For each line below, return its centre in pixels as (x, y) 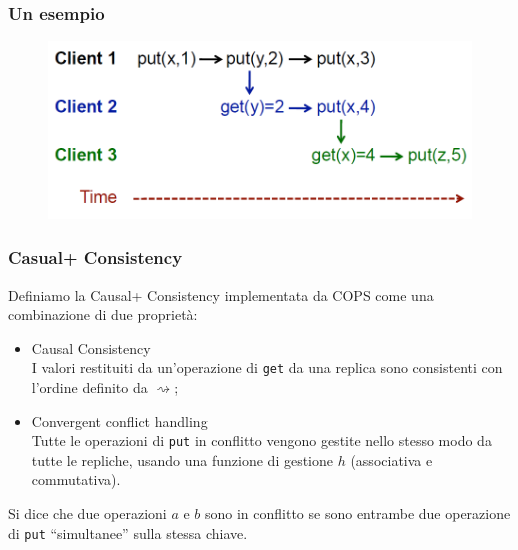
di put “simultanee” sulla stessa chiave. (128, 532)
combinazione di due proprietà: (103, 314)
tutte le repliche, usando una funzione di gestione (182, 459)
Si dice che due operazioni (87, 513)
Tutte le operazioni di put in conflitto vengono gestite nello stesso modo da (261, 440)
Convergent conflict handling (119, 420)
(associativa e (391, 459)
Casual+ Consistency (95, 257)
